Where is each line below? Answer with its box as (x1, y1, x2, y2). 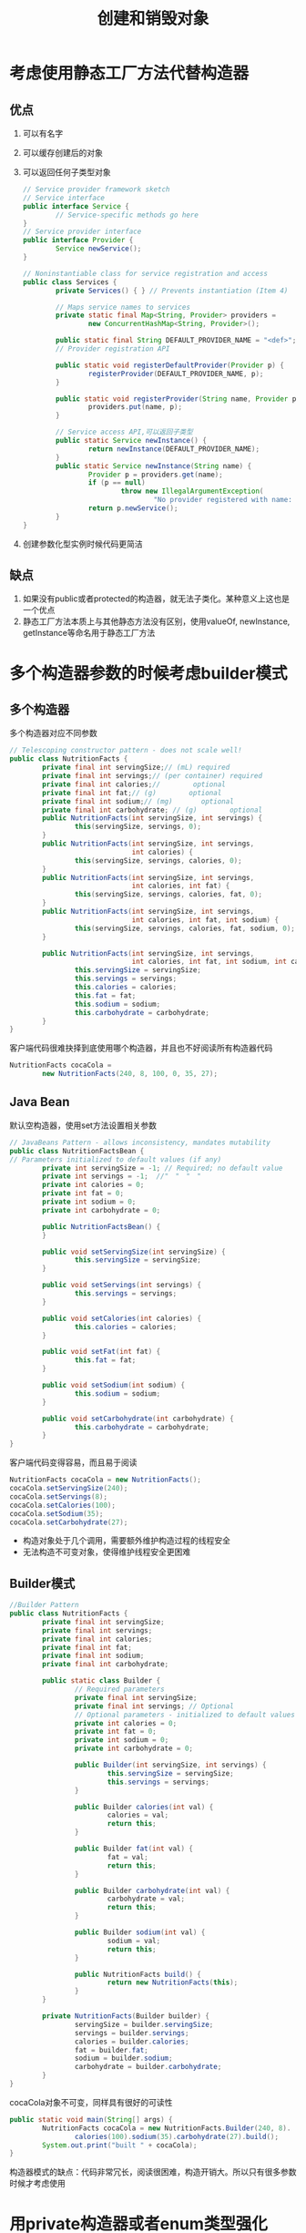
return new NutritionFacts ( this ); (107, 1978, 239, 1987)
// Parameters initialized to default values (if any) (9, 1154, 222, 1164)
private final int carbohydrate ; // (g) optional (42, 805, 262, 814)
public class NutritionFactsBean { (9, 1146, 145, 1155)
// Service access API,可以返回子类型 (56, 427, 193, 437)
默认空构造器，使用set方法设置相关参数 (9, 1120, 158, 1131)
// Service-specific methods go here (56, 210, 199, 220)
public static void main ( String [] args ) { (9, 2115, 173, 2124)
